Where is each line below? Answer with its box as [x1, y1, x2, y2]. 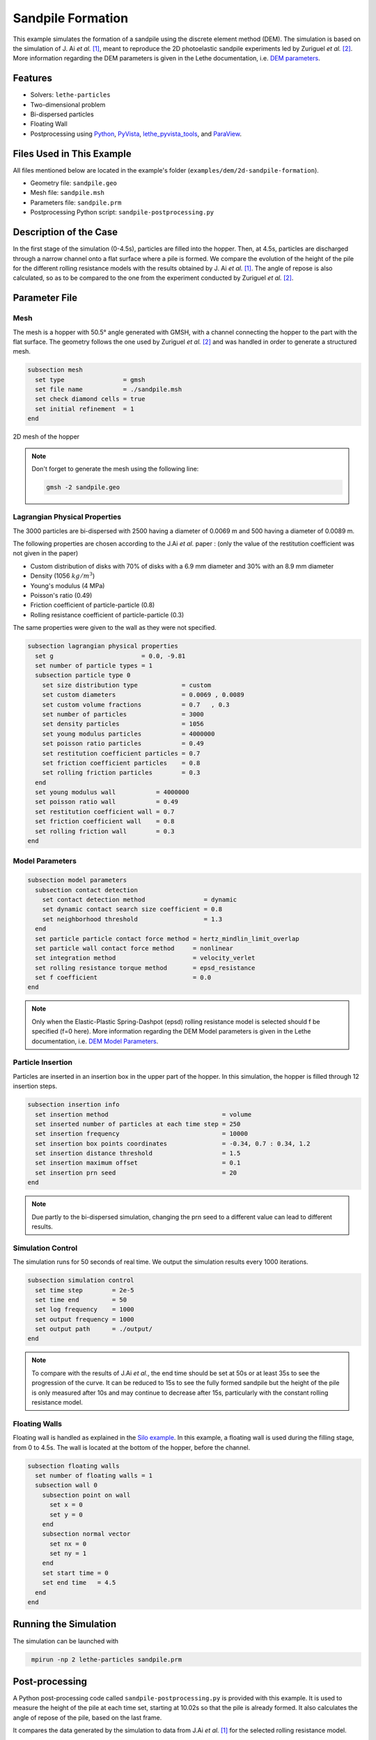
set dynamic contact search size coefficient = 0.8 [42, 905, 223, 913]
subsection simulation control [27, 1276, 135, 1284]
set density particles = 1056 [42, 720, 205, 728]
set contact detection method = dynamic [42, 895, 237, 903]
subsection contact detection [35, 886, 139, 894]
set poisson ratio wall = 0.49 [35, 798, 179, 806]
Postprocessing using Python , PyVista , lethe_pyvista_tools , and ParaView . [30, 129, 242, 138]
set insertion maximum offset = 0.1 [35, 1159, 241, 1167]
